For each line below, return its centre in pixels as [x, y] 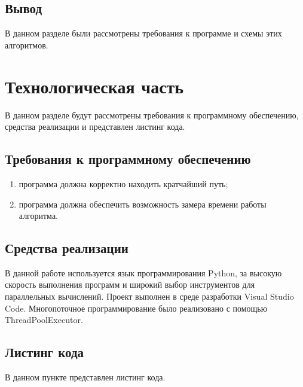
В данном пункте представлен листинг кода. [85, 377]
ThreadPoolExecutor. [44, 320]
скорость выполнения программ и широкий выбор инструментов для [130, 284]
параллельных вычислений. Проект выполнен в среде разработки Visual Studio [149, 296]
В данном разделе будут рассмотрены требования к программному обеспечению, [152, 115]
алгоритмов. [27, 45]
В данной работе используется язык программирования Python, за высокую [143, 272]
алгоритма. [38, 216]
